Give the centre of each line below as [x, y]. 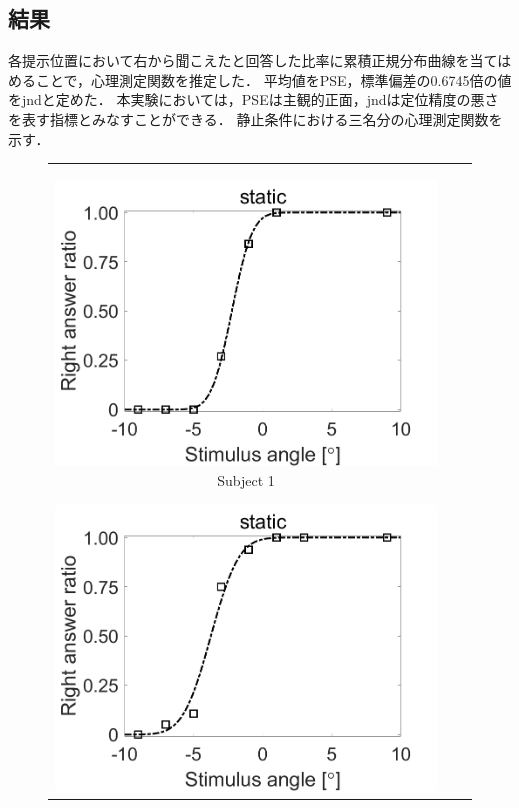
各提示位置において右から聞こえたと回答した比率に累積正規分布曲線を [239, 60]
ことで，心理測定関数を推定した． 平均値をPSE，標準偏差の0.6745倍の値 [273, 79]
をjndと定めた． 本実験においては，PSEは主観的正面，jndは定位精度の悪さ [253, 99]
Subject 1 [246, 479]
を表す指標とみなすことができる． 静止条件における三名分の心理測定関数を [255, 118]
